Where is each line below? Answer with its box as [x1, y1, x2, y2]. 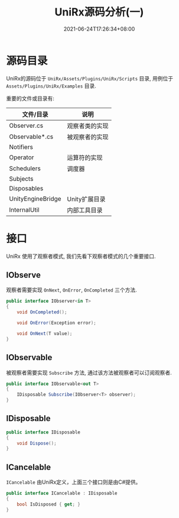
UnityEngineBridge [9, 195, 61, 203]
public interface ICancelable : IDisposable [6, 490, 118, 497]
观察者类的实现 [67, 122, 109, 130]
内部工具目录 [67, 206, 103, 214]
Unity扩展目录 [67, 195, 106, 203]
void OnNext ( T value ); [17, 331, 73, 336]
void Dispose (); [17, 440, 57, 446]
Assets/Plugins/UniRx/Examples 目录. [6, 82, 96, 89]
